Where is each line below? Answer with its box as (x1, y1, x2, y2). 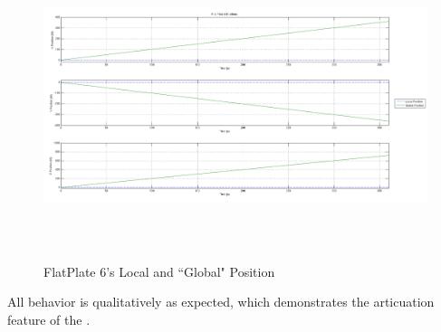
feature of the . (7, 309, 91, 328)
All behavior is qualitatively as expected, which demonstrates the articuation (7, 292, 435, 311)
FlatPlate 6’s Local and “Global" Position (43, 261, 275, 280)
